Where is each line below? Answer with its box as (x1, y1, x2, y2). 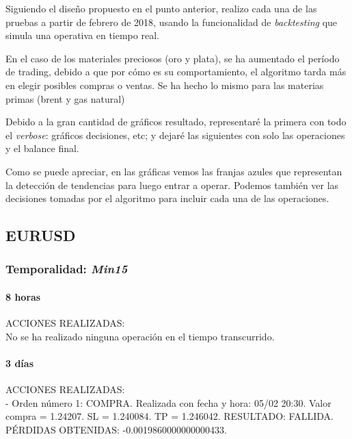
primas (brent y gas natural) (5, 91, 125, 105)
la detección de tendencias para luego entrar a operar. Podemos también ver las (5, 177, 339, 192)
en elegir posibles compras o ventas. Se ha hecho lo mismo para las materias (5, 77, 324, 92)
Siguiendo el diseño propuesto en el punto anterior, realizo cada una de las (5, 1, 317, 15)
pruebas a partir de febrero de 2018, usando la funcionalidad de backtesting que (5, 14, 338, 29)
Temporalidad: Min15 (5, 260, 128, 277)
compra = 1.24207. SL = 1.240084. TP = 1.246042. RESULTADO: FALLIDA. (5, 409, 334, 423)
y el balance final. (5, 141, 79, 155)
